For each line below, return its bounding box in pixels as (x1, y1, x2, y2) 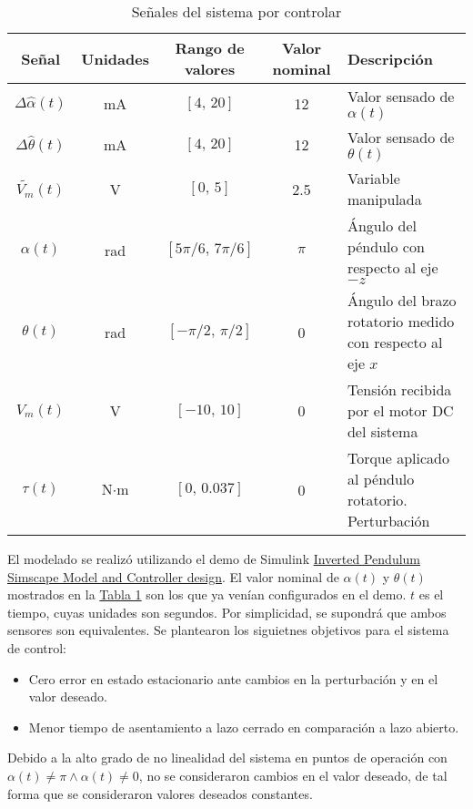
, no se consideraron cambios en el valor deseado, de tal (138, 765, 448, 784)
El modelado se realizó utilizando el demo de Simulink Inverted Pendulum (7, 549, 421, 568)
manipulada (347, 189, 422, 210)
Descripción (347, 47, 434, 69)
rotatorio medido (347, 311, 455, 332)
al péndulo (347, 468, 415, 489)
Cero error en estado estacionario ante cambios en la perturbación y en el (28, 669, 438, 688)
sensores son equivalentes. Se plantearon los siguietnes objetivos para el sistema (7, 620, 449, 640)
